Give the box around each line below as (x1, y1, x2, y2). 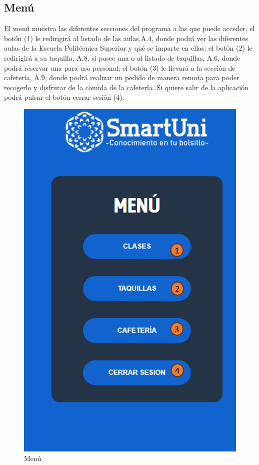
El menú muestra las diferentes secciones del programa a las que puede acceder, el (4, 23, 255, 34)
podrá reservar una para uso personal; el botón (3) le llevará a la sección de (4, 62, 235, 73)
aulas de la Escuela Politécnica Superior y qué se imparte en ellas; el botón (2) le (4, 43, 252, 53)
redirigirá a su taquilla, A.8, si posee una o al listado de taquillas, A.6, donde (4, 52, 240, 63)
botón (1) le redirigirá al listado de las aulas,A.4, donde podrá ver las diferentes (4, 33, 248, 43)
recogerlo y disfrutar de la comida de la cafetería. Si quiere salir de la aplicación (4, 82, 248, 92)
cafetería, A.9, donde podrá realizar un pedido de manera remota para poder (4, 72, 239, 83)
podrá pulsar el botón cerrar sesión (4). (4, 92, 124, 102)
